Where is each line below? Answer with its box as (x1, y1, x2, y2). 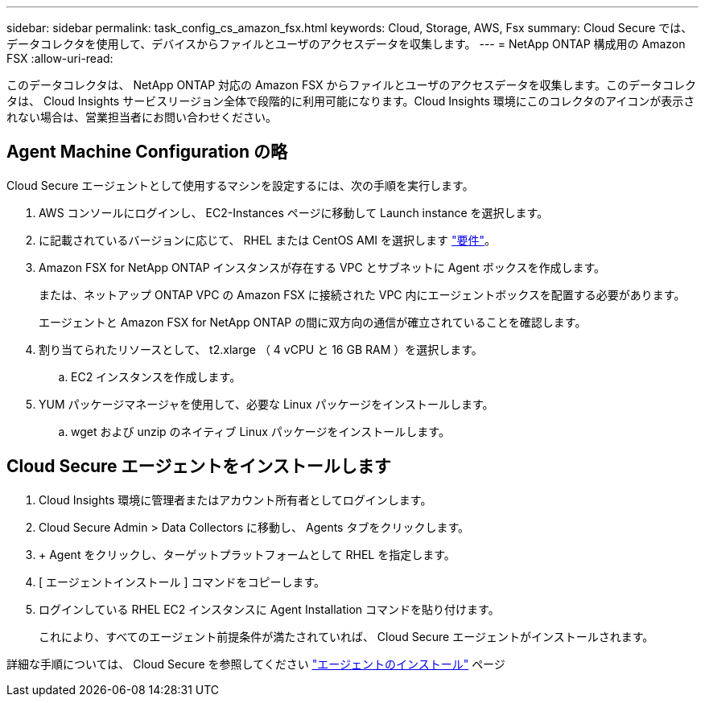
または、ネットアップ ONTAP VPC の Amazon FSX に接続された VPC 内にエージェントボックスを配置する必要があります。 (39, 287, 686, 302)
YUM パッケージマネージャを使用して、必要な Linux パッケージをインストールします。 (39, 397, 494, 411)
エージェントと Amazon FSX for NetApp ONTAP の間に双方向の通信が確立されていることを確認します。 (39, 314, 587, 329)
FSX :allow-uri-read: (6, 51, 113, 65)
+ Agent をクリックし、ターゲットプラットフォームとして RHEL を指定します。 (39, 547, 456, 561)
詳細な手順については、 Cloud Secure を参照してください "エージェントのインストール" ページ (6, 656, 505, 671)
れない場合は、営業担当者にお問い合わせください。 (6, 110, 277, 124)
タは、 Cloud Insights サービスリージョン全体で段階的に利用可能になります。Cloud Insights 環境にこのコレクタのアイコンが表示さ (6, 94, 695, 108)
